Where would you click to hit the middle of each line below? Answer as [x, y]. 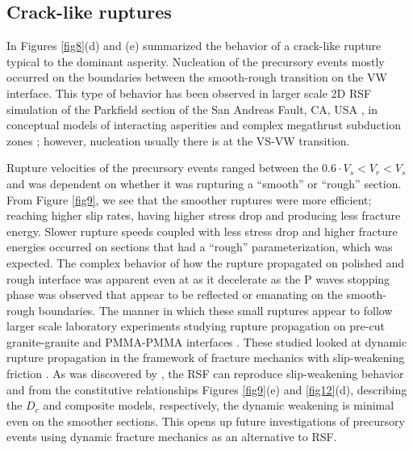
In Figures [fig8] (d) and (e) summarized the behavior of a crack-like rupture [194, 46]
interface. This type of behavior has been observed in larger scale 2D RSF [189, 93]
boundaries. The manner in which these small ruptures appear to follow [215, 310]
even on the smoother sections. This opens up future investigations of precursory [206, 421]
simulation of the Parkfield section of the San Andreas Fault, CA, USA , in [192, 109]
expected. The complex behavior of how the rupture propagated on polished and [205, 262]
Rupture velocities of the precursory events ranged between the [163, 168]
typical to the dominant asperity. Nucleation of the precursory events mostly [196, 61]
